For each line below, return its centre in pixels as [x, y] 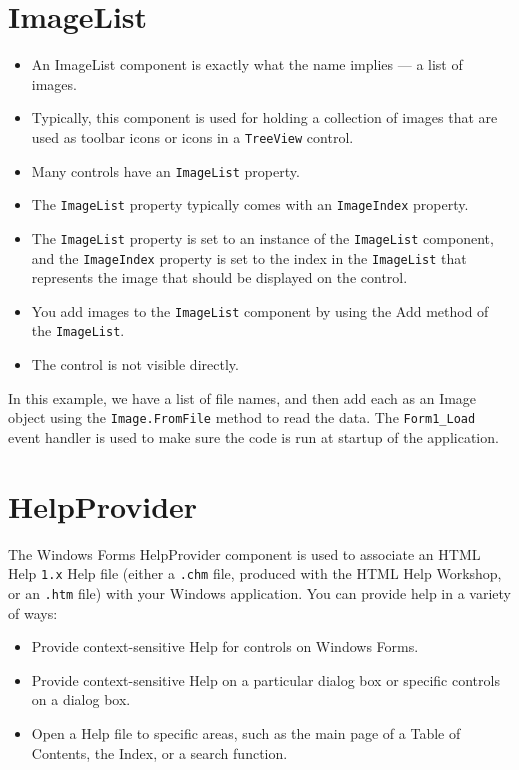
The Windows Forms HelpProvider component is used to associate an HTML [244, 553]
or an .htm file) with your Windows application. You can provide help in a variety [259, 592]
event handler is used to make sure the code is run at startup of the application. [253, 436]
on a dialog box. [81, 699]
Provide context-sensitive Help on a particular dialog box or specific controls [265, 679]
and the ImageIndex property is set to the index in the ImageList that [249, 257]
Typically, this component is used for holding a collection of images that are [264, 117]
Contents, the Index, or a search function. [159, 752]
